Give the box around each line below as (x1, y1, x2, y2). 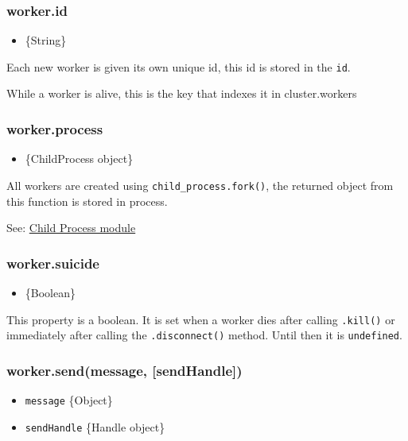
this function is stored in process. (6, 192, 168, 209)
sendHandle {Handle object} (25, 418, 165, 435)
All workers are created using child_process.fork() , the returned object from (6, 176, 394, 193)
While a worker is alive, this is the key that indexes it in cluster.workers (6, 85, 357, 102)
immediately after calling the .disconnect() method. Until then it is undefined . (6, 327, 402, 343)
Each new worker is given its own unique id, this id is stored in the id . (6, 58, 351, 75)
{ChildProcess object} (25, 150, 134, 167)
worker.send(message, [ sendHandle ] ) (6, 360, 243, 380)
